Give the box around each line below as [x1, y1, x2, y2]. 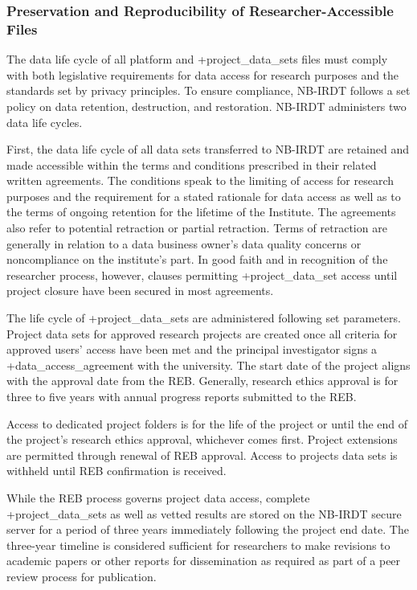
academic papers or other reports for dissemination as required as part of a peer [6, 552, 401, 569]
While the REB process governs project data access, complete [6, 489, 310, 506]
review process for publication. [6, 567, 157, 584]
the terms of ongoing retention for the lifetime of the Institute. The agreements [6, 203, 396, 220]
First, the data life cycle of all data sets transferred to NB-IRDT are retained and [6, 141, 410, 158]
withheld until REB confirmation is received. [6, 462, 227, 479]
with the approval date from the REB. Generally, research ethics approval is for [6, 372, 399, 389]
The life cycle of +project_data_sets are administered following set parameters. [6, 309, 401, 326]
